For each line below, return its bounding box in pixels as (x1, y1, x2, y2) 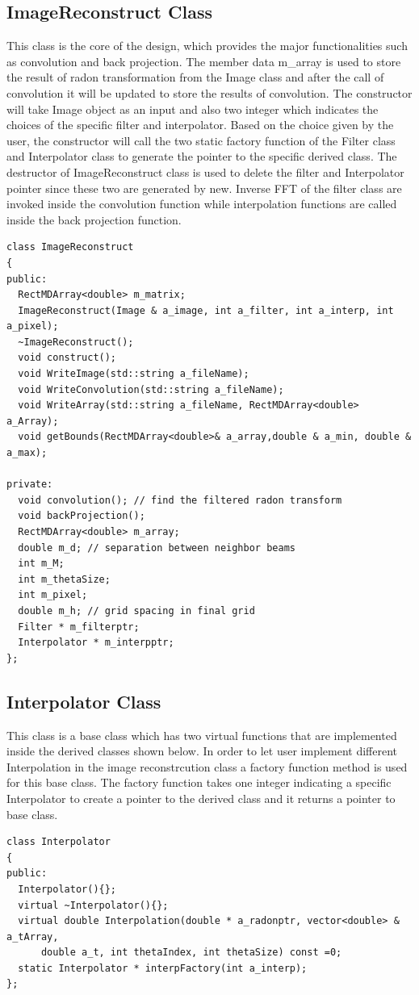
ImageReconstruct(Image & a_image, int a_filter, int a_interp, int (18, 304, 394, 316)
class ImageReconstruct (6, 241, 134, 253)
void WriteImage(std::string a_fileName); (18, 368, 249, 380)
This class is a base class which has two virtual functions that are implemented (6, 726, 397, 743)
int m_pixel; (18, 589, 88, 601)
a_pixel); (6, 320, 59, 332)
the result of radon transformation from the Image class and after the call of (6, 69, 384, 86)
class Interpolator (6, 836, 111, 848)
